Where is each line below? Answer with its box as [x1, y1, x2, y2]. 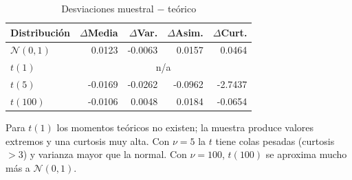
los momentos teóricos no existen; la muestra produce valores [56, 120, 313, 135]
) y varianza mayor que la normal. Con [23, 147, 187, 161]
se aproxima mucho [265, 147, 347, 161]
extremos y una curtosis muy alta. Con [5, 133, 170, 148]
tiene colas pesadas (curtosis [215, 133, 335, 148]
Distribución [10, 25, 71, 39]
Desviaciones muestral [61, 1, 154, 15]
